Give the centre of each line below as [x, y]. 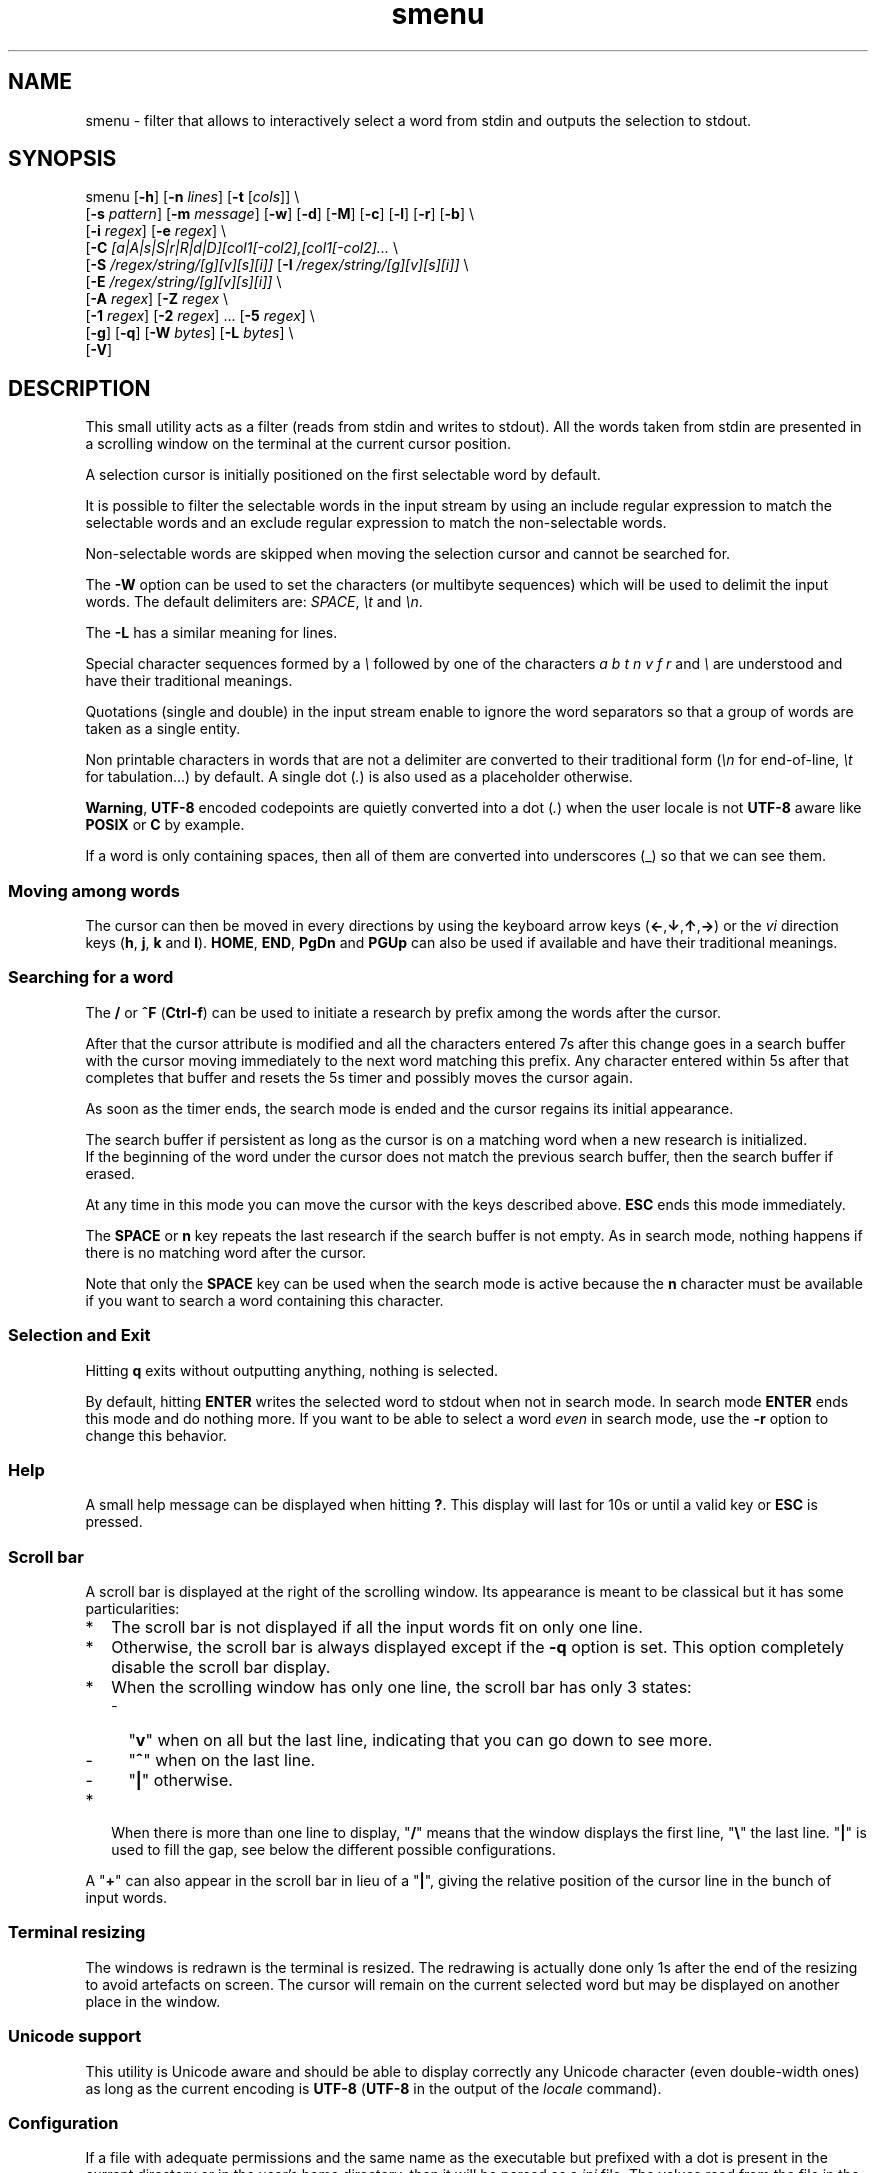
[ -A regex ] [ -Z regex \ [157, 299]
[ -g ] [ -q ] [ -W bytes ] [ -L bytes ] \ [189, 333]
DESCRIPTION [79, 388]
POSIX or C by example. [165, 825]
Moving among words [94, 890]
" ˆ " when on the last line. [222, 1760]
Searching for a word [91, 977]
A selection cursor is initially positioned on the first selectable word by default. [343, 475]
